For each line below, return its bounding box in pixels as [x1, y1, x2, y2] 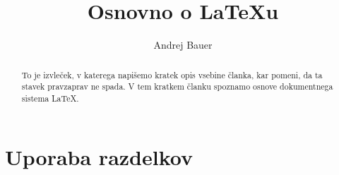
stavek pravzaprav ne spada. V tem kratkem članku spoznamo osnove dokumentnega [21, 80, 333, 92]
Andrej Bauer [153, 37, 213, 52]
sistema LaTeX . [21, 92, 79, 104]
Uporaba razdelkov [5, 143, 193, 171]
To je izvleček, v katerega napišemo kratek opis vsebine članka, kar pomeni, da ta [21, 68, 323, 80]
